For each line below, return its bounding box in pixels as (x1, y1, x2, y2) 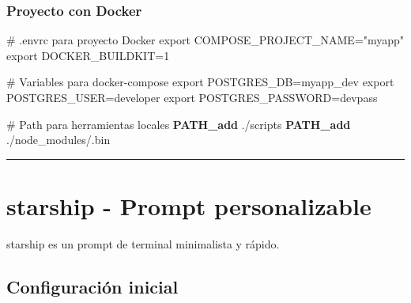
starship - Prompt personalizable (6, 189, 371, 222)
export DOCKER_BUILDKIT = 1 (6, 47, 170, 63)
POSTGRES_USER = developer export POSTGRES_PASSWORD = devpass (6, 89, 378, 105)
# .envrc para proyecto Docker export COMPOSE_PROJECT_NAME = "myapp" (6, 32, 405, 48)
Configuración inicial (6, 274, 179, 298)
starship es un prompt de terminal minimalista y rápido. (6, 235, 280, 252)
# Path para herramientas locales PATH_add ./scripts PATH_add (6, 116, 351, 132)
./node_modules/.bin (6, 131, 111, 148)
